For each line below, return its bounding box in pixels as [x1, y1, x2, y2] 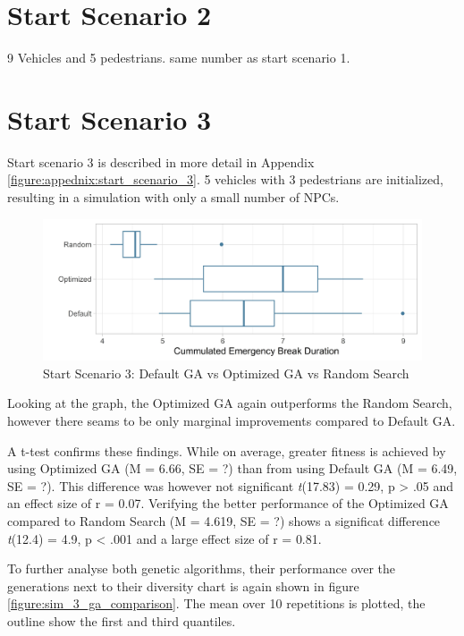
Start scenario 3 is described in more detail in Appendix [7, 152, 315, 171]
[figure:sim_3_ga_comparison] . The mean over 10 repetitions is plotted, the [7, 594, 426, 613]
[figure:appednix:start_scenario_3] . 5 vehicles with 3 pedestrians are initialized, [7, 170, 443, 189]
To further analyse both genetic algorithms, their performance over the [7, 559, 396, 578]
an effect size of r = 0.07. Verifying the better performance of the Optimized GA [7, 494, 449, 513]
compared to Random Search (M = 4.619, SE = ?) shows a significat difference [7, 511, 441, 530]
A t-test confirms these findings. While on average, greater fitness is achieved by [7, 441, 446, 460]
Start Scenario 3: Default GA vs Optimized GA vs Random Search [43, 363, 409, 382]
